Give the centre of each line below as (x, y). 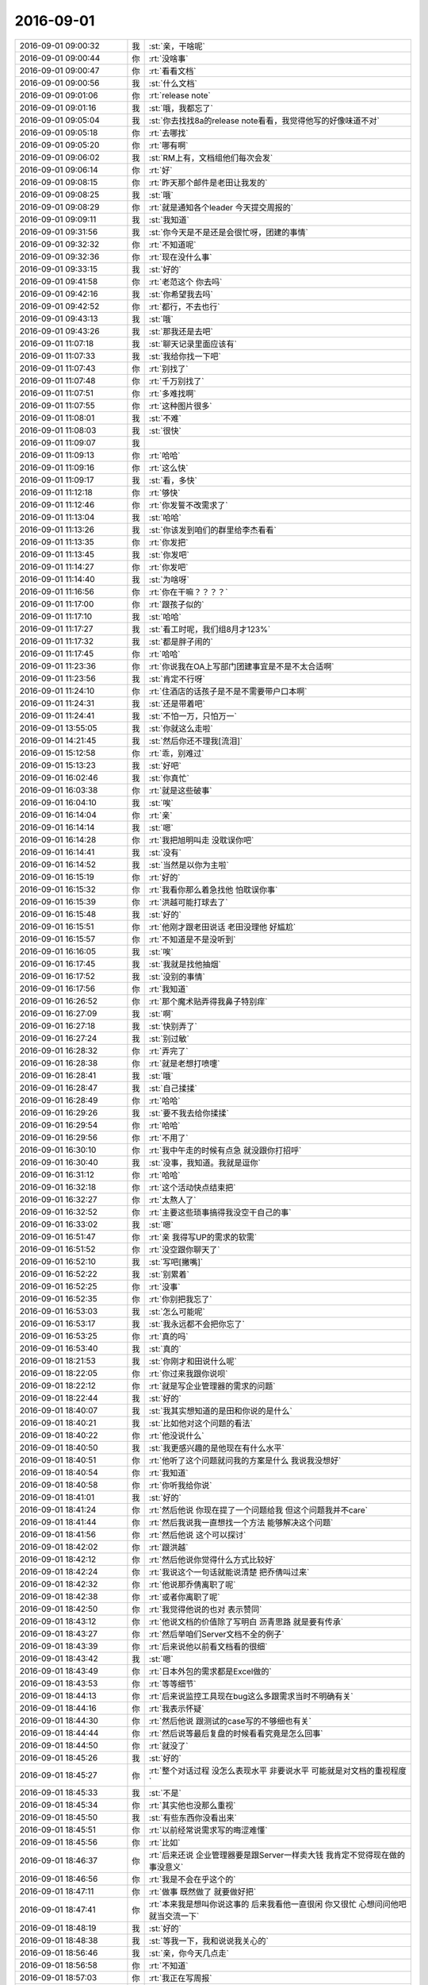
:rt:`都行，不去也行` (184, 306)
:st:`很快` (165, 430)
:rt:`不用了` (168, 1138)
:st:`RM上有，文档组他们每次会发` (211, 157)
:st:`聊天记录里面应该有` (193, 344)
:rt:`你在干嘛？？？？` (188, 592)
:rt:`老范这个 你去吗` (185, 282)
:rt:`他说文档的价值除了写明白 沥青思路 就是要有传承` (246, 1621)
